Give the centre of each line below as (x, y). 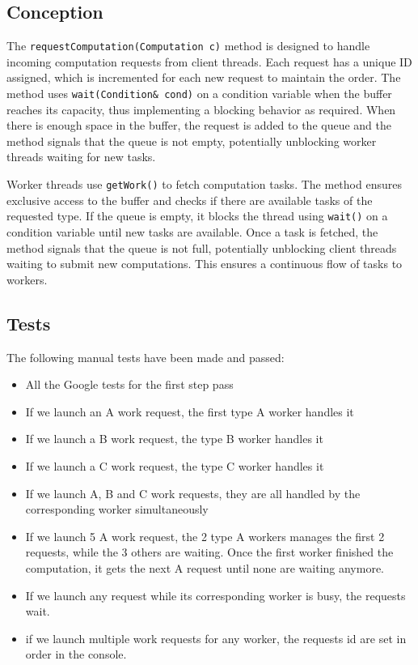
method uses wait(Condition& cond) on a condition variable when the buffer (199, 94)
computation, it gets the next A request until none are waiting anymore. (205, 567)
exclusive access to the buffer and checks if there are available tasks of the (190, 200)
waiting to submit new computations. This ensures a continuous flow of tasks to (205, 264)
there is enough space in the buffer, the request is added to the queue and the (199, 125)
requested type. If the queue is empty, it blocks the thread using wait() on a (197, 216)
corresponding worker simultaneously (117, 509)
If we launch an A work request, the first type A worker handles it (190, 411)
